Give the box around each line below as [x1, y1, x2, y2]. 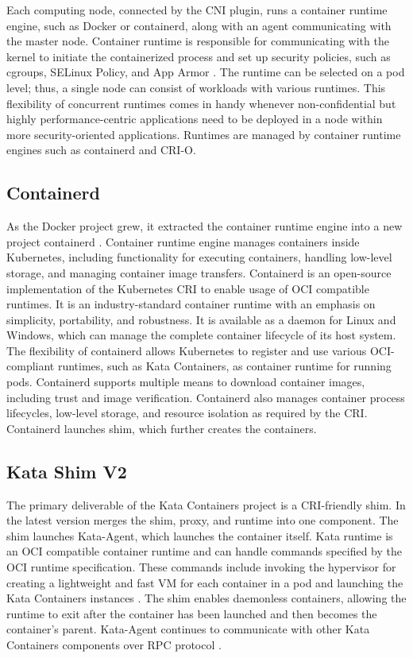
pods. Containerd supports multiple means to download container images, [6, 374, 365, 390]
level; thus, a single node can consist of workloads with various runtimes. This [6, 79, 386, 95]
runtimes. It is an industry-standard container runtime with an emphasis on [6, 296, 376, 312]
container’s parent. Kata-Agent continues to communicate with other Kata [6, 621, 370, 637]
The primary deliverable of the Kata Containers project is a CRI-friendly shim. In [6, 496, 406, 513]
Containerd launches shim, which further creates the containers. [6, 420, 317, 436]
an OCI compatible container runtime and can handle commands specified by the [6, 543, 403, 559]
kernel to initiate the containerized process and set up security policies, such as [6, 48, 391, 64]
